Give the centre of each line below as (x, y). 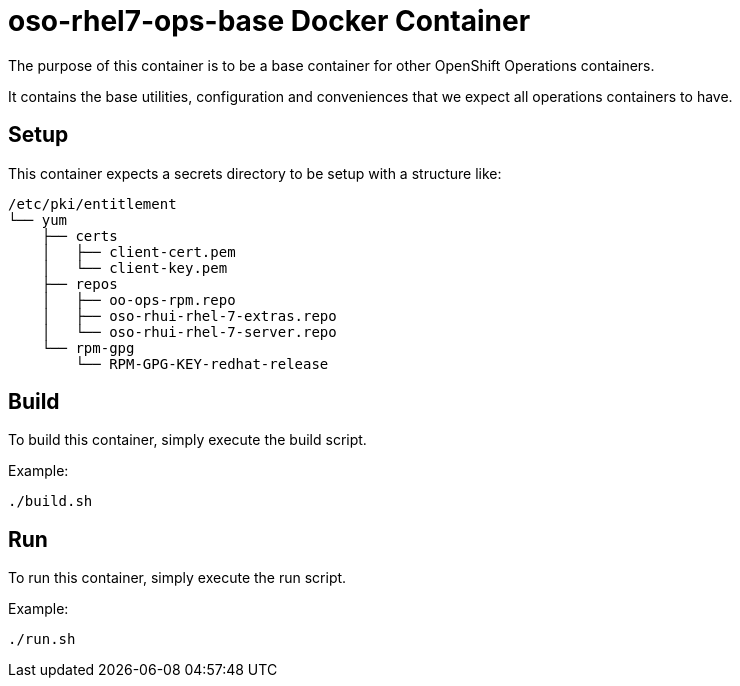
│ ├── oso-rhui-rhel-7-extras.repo (189, 315)
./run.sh (42, 639)
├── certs (79, 235)
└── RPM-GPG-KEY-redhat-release (202, 363)
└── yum (38, 219)
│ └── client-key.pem (134, 267)
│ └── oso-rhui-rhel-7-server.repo (189, 331)
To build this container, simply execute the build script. (187, 440)
